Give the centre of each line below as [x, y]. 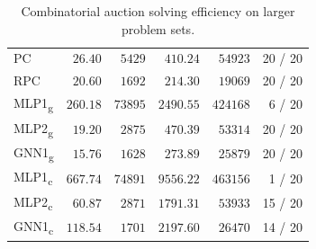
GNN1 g [34, 153]
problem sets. [158, 28]
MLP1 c [33, 178]
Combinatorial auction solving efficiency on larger [158, 11]
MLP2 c [33, 202]
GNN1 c [34, 227]
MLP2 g [33, 129]
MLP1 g [33, 104]
